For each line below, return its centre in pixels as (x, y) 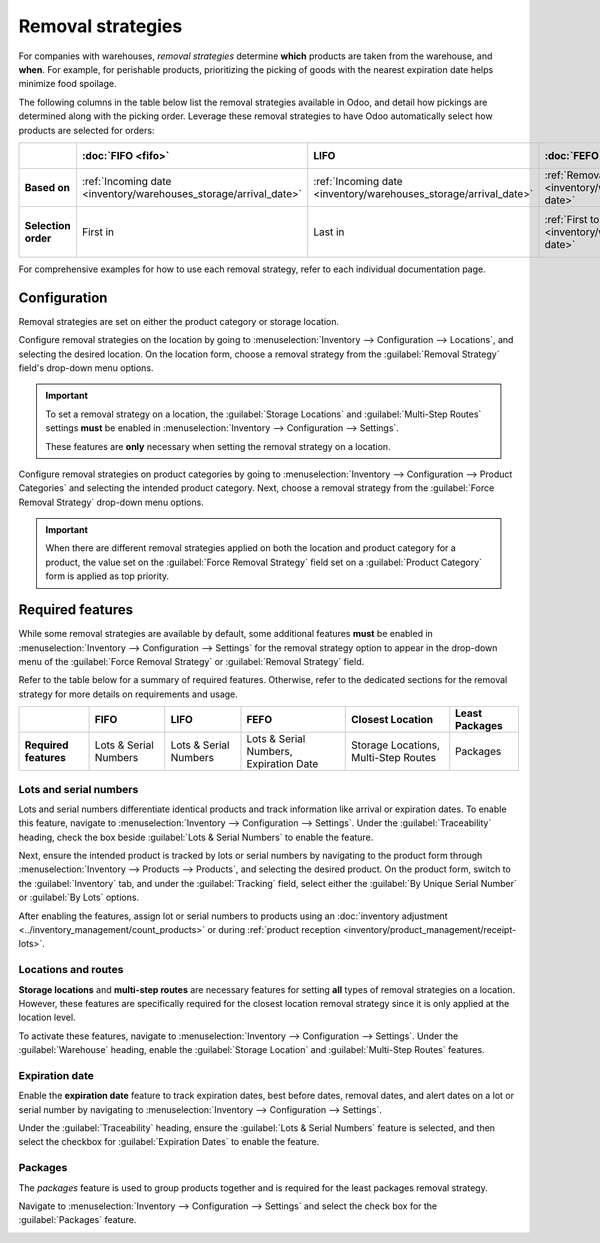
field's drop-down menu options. (86, 367)
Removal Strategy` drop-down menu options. (111, 502)
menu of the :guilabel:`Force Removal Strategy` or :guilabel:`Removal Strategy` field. (191, 661)
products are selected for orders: (86, 130)
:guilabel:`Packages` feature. (77, 1220)
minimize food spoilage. (67, 84)
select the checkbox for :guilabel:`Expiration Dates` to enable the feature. (169, 1142)
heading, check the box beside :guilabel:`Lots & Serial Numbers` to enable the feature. (196, 837)
